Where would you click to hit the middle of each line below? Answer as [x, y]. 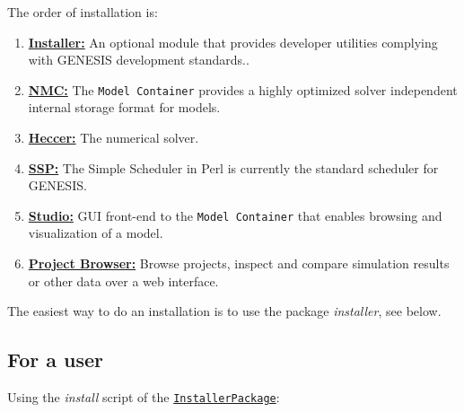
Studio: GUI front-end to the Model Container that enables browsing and [235, 215]
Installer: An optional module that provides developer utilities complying [233, 42]
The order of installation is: [83, 12]
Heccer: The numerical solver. [114, 138]
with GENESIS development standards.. [139, 60]
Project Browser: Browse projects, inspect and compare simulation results [239, 263]
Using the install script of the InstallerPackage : [144, 397]
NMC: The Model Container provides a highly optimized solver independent [243, 89]
